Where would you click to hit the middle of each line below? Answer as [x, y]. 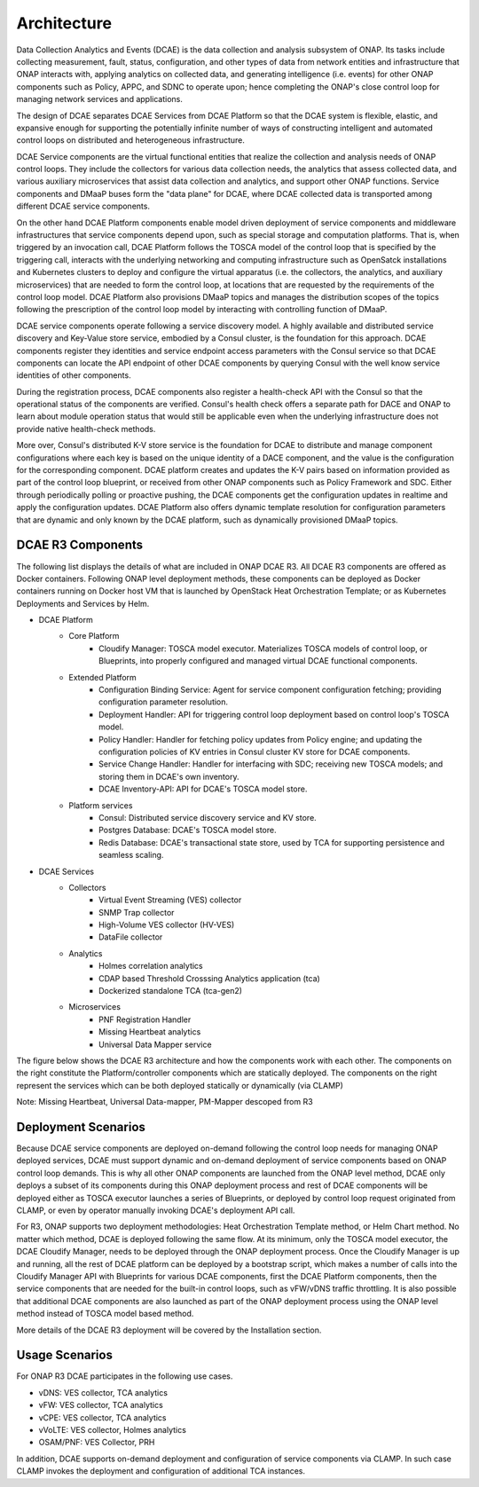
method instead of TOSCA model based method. [105, 1314]
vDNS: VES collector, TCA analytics [103, 1392]
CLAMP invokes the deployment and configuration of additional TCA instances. [161, 1471]
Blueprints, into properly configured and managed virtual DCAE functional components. [258, 661]
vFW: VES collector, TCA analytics [101, 1405]
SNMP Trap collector [137, 912]
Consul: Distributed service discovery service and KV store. [208, 817]
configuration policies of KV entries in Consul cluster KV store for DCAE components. [255, 751]
